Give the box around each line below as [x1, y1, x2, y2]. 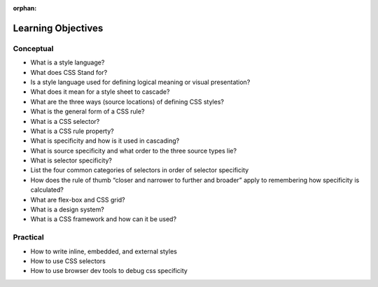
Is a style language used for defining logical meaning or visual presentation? [30, 78, 251, 86]
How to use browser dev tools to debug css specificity [30, 267, 188, 275]
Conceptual [13, 43, 54, 53]
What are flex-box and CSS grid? [30, 195, 125, 204]
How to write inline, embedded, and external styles [30, 247, 178, 255]
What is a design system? [30, 205, 104, 213]
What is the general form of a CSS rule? [30, 107, 145, 115]
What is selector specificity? [30, 156, 112, 164]
